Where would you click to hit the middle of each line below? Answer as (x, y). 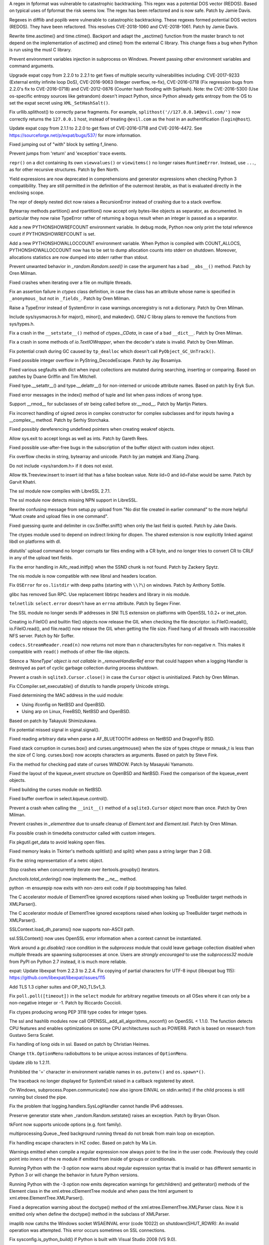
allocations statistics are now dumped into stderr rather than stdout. (79, 257)
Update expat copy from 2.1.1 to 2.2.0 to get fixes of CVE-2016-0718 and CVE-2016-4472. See (106, 128)
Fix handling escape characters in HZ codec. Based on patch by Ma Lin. (83, 1142)
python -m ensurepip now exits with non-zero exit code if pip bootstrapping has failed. (98, 888)
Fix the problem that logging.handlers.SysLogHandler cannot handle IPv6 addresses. (96, 1106)
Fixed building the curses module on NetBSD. (56, 789)
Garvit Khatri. (23, 482)
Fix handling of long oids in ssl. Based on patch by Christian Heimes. (79, 1044)
